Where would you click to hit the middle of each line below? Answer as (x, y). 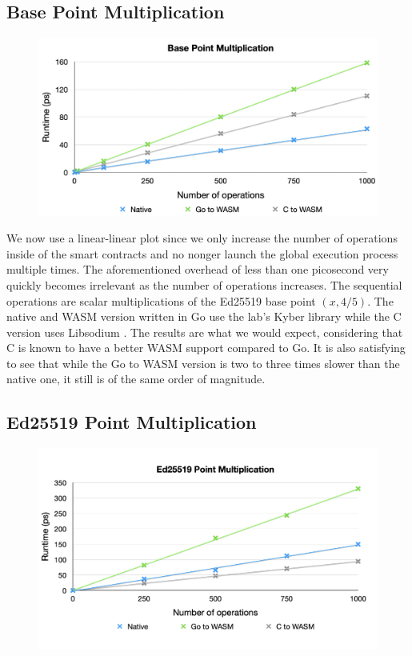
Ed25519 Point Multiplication (132, 422)
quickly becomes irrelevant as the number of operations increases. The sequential (204, 284)
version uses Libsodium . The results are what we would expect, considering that (205, 332)
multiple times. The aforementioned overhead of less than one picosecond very (198, 269)
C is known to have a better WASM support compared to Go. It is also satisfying (206, 348)
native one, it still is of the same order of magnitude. (136, 379)
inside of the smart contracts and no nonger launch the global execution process (202, 253)
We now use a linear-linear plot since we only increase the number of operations (202, 238)
